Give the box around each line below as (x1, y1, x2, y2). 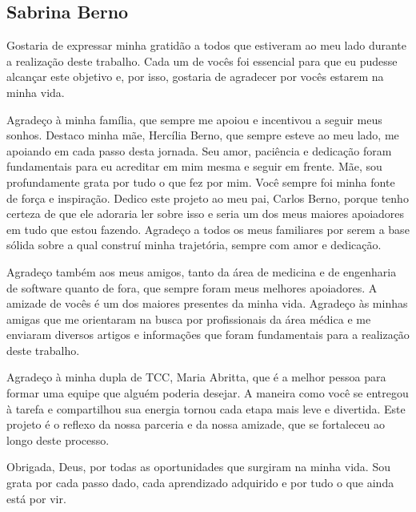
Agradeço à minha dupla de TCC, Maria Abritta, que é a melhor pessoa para (6, 369, 386, 385)
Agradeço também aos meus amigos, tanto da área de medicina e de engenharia (6, 263, 397, 280)
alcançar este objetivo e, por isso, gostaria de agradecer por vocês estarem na (6, 68, 384, 85)
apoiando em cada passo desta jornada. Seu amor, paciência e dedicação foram (6, 142, 392, 159)
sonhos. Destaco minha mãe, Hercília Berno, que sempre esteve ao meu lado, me (6, 127, 399, 143)
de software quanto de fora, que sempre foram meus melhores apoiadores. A (6, 279, 378, 296)
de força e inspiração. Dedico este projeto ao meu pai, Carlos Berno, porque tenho (6, 189, 409, 206)
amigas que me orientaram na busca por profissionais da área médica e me (6, 310, 371, 327)
